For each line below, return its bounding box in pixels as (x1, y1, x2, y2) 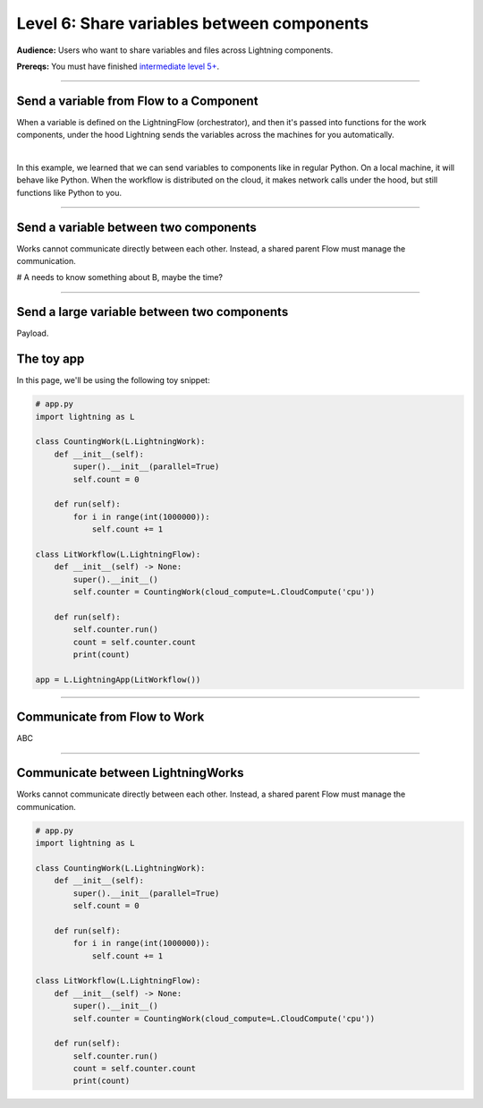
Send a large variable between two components (16, 304, 289, 320)
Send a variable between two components (16, 219, 257, 234)
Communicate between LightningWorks (16, 765, 244, 780)
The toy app (16, 352, 85, 367)
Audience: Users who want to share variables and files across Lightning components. (16, 45, 334, 55)
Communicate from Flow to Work (16, 710, 205, 725)
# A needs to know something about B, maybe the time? (16, 272, 224, 283)
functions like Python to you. (16, 187, 123, 198)
